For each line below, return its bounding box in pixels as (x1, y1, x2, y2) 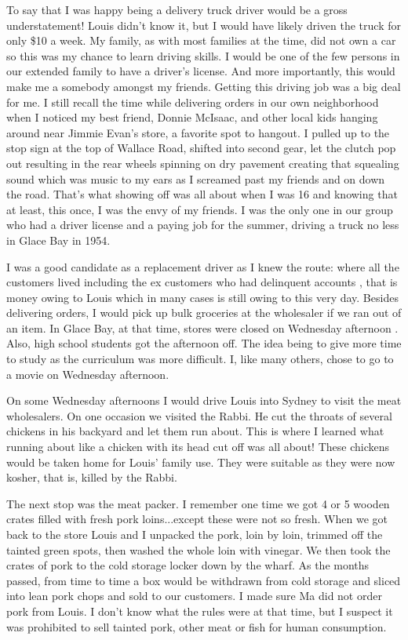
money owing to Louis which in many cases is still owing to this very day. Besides (6, 289, 399, 305)
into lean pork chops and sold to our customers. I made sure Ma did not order (6, 587, 382, 604)
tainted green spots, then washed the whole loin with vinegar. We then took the (6, 541, 391, 558)
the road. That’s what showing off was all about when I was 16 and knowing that (6, 186, 398, 202)
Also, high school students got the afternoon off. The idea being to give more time (6, 335, 402, 351)
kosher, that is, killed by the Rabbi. (6, 469, 177, 485)
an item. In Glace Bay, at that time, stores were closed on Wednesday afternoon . (6, 319, 399, 336)
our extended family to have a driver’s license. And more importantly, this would (6, 63, 395, 79)
